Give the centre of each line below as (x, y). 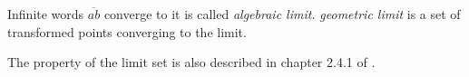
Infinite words (46, 14)
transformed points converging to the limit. (127, 31)
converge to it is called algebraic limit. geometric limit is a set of (282, 14)
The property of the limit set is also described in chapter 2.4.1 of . (191, 62)
